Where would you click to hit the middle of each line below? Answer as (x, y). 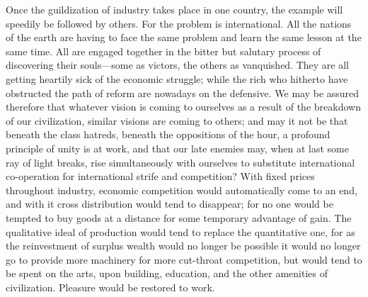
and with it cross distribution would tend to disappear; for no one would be (169, 204)
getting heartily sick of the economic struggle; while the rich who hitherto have (177, 78)
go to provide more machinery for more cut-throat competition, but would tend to (184, 259)
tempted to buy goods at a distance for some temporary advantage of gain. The (179, 217)
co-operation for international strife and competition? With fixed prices (160, 176)
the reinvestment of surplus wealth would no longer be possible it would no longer (183, 246)
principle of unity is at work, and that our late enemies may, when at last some (177, 148)
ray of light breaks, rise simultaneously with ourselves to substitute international (180, 162)
